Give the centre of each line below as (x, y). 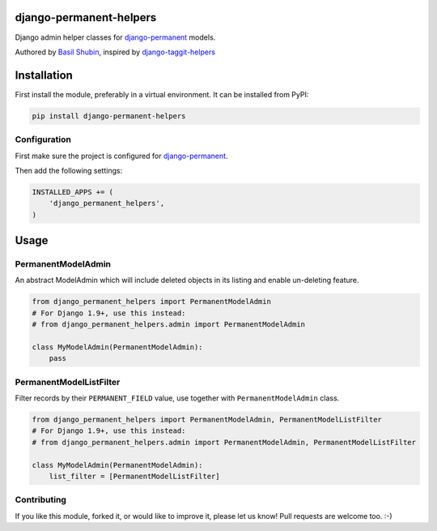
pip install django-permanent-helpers (109, 116)
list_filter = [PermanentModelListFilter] (134, 477)
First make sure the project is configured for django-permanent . (121, 156)
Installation (44, 75)
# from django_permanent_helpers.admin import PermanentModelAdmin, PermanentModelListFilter (224, 442)
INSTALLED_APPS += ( (72, 192)
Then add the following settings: (69, 170)
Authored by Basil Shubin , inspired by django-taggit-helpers (115, 52)
